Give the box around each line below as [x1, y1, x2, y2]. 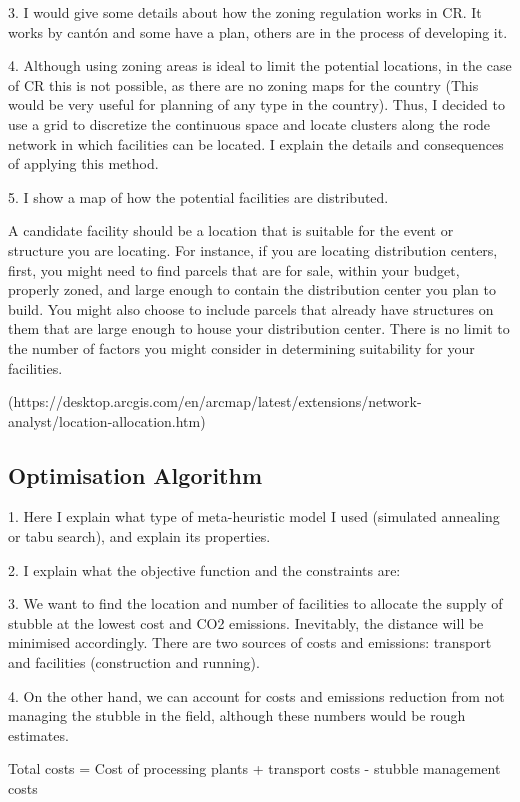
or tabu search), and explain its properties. [8, 526, 271, 547]
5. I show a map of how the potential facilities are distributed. [8, 186, 389, 207]
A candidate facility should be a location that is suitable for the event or [8, 220, 454, 241]
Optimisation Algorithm [8, 459, 263, 490]
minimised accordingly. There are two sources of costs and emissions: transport [8, 632, 492, 653]
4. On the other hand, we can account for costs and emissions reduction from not [8, 685, 505, 706]
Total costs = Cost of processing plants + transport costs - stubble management [8, 758, 501, 779]
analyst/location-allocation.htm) [8, 410, 206, 431]
